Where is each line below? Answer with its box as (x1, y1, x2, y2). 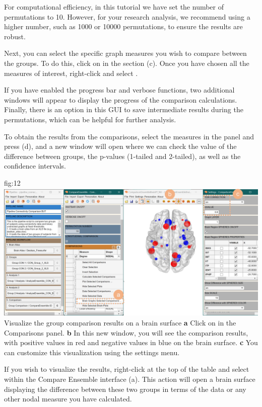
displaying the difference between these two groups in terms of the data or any (4, 383, 246, 394)
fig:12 (4, 177, 21, 188)
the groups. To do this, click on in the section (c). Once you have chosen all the (4, 57, 249, 68)
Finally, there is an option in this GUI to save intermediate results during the (4, 104, 243, 115)
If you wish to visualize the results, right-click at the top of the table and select (4, 364, 249, 374)
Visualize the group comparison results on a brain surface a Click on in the (4, 317, 236, 328)
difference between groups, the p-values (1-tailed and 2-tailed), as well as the (4, 150, 241, 161)
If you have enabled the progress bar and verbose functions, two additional (4, 85, 235, 95)
